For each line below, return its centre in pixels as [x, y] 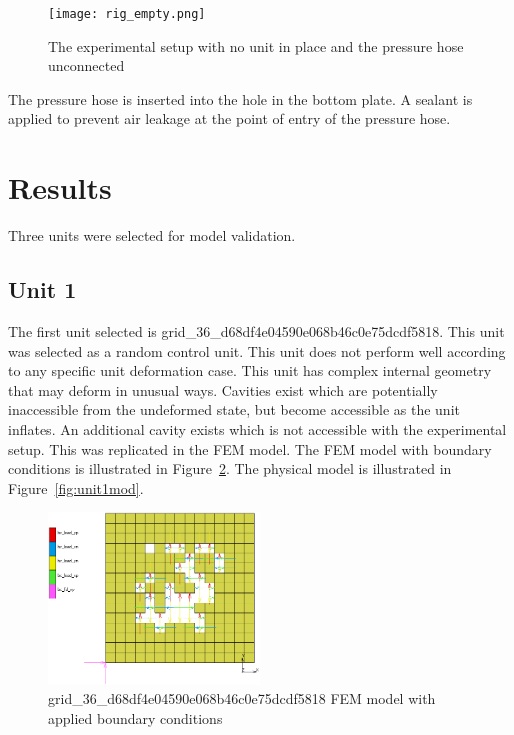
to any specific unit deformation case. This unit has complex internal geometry [250, 370]
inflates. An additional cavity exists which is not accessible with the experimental [257, 428]
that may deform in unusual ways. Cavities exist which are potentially [223, 389]
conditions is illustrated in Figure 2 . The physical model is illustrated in [230, 468]
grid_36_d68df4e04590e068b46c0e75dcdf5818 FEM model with [242, 698]
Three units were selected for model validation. [152, 235]
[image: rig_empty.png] [127, 14]
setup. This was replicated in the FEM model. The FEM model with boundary [250, 448]
